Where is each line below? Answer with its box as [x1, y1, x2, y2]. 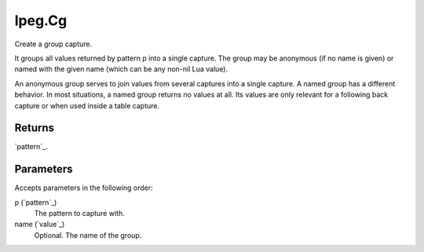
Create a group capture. [14, 39, 93, 49]
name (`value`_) [14, 220, 65, 229]
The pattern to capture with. [34, 209, 125, 218]
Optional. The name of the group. [34, 230, 142, 239]
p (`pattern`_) [14, 197, 57, 207]
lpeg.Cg [14, 12, 68, 29]
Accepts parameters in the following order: [14, 183, 153, 192]
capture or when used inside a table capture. [14, 100, 160, 110]
